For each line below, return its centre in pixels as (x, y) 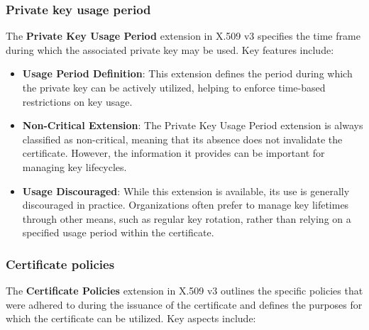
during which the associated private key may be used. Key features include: (170, 49)
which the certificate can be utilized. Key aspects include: (131, 318)
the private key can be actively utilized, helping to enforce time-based (174, 87)
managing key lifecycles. (75, 166)
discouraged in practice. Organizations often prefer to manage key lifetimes (186, 205)
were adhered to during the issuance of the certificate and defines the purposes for (184, 304)
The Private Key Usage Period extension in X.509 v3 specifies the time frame (183, 36)
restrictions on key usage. (77, 101)
